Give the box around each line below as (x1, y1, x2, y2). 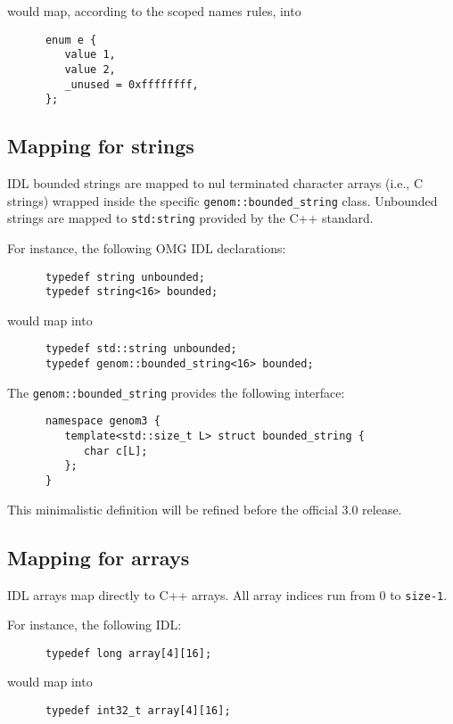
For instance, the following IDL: (7, 615, 182, 634)
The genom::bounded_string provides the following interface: (7, 383, 345, 401)
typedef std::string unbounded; (45, 342, 237, 356)
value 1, (64, 48, 116, 62)
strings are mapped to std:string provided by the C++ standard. (7, 209, 374, 227)
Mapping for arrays (7, 543, 190, 571)
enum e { (45, 33, 97, 46)
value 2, (64, 62, 116, 76)
